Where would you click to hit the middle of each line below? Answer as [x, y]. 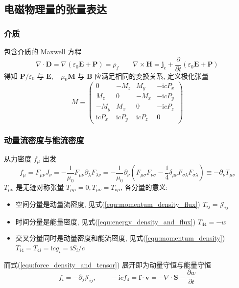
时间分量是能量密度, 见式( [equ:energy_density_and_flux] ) [106, 221]
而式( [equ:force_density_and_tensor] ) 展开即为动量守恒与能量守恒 [108, 264]
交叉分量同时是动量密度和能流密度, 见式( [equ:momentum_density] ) [120, 238]
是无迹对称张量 [40, 187]
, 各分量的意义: [144, 187]
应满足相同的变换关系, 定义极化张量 [152, 76]
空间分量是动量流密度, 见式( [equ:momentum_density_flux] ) [108, 204]
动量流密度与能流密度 [44, 140]
